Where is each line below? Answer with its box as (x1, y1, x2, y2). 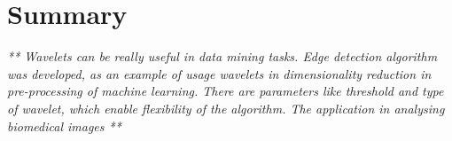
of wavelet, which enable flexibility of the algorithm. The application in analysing (7, 98, 445, 117)
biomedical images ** (7, 116, 121, 135)
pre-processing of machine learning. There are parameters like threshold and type (7, 82, 444, 100)
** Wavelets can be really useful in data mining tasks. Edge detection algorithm (7, 47, 438, 66)
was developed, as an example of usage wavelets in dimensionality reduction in (7, 64, 432, 82)
